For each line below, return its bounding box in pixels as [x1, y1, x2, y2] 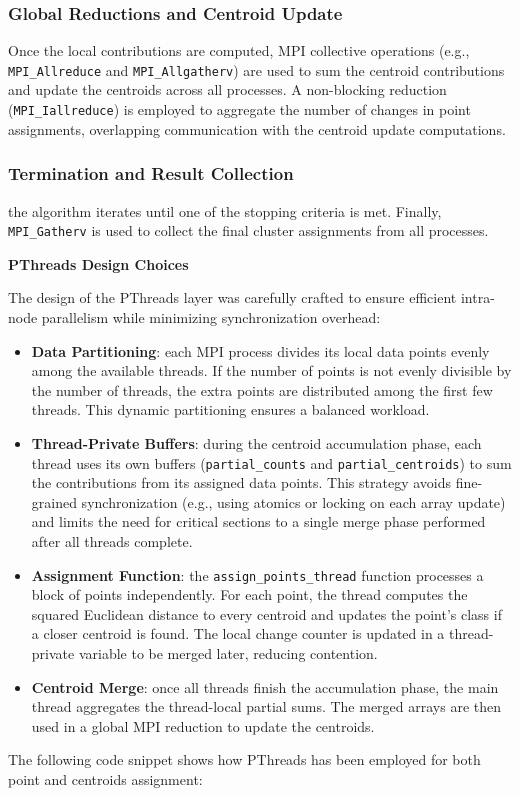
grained [31, 491, 77, 512]
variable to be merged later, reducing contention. [78, 643, 378, 663]
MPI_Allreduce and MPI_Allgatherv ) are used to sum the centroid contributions [8, 59, 505, 80]
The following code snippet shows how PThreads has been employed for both [8, 749, 481, 770]
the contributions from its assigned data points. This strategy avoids [31, 472, 451, 493]
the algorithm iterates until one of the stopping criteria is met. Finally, [8, 200, 442, 221]
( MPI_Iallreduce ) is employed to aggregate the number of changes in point [8, 99, 471, 120]
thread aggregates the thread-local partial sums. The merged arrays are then [31, 696, 502, 717]
